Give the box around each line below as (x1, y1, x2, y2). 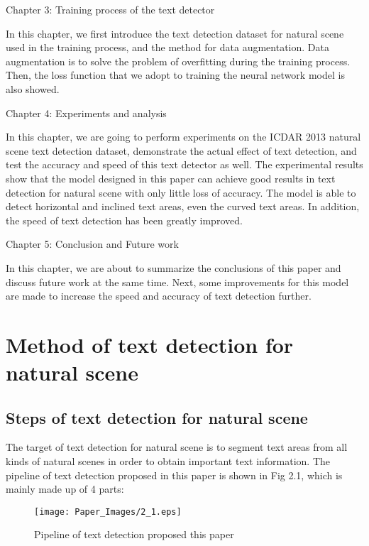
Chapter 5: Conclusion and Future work (6, 236, 179, 251)
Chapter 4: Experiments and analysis (6, 105, 167, 120)
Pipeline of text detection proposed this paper (34, 527, 234, 542)
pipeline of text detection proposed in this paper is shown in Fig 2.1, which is (6, 467, 343, 482)
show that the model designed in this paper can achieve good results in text (6, 170, 336, 185)
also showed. (6, 81, 60, 96)
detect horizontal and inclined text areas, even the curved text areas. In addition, (6, 199, 360, 214)
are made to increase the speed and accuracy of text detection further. (6, 288, 312, 303)
